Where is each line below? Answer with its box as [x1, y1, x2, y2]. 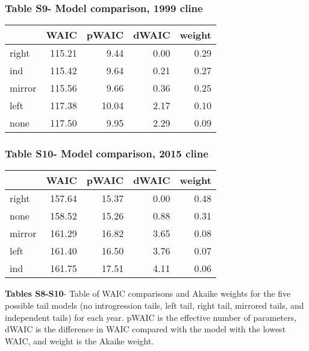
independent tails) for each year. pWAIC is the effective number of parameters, [5, 311, 297, 323]
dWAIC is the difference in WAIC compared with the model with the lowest [5, 323, 286, 335]
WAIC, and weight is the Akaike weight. [5, 334, 154, 347]
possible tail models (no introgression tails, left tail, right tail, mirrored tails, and [5, 299, 304, 312]
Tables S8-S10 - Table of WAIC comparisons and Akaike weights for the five [5, 287, 291, 300]
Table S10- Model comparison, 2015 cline [5, 146, 208, 161]
